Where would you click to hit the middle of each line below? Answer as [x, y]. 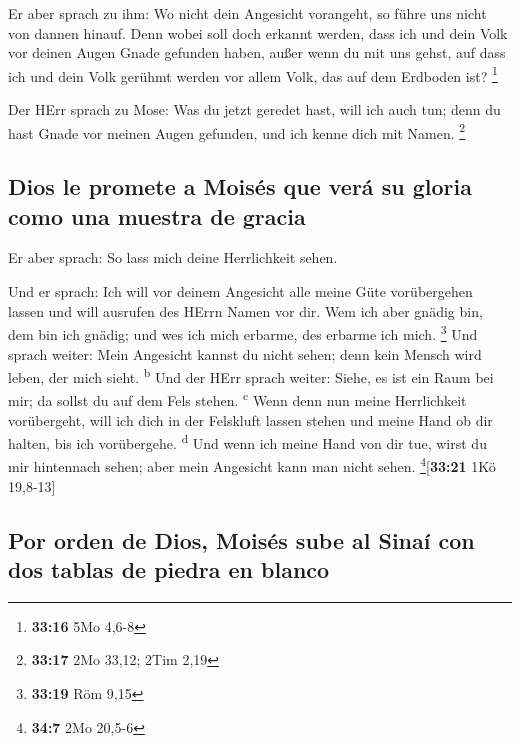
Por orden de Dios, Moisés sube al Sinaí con [241, 539]
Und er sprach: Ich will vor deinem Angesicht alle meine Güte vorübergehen [240, 291]
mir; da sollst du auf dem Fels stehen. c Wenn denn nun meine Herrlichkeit [237, 398]
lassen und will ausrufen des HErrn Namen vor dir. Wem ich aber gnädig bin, [245, 310]
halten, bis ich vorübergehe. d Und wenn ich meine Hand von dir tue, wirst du [247, 441]
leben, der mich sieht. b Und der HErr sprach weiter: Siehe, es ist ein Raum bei [251, 375]
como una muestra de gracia [157, 215]
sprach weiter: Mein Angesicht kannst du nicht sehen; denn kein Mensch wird [245, 353]
